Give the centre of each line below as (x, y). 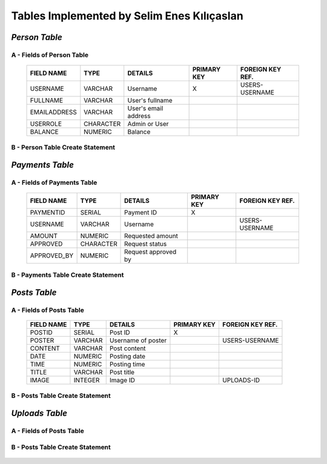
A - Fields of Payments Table (54, 183)
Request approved (150, 252)
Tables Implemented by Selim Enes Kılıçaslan (127, 16)
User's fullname (150, 101)
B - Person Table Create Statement (63, 147)
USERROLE (46, 124)
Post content (127, 348)
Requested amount (151, 236)
